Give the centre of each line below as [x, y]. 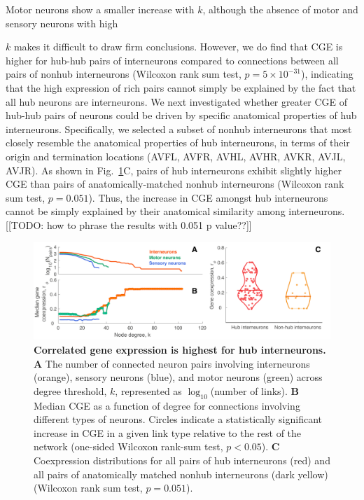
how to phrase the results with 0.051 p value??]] [149, 224]
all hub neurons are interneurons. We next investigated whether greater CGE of [177, 101]
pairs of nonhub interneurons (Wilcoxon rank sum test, [124, 74]
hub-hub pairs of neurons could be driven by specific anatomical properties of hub [181, 115]
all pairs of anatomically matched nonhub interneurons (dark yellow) [181, 474]
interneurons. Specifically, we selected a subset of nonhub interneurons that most [179, 129]
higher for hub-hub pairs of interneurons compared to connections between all [172, 60]
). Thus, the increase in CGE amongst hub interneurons [208, 197]
